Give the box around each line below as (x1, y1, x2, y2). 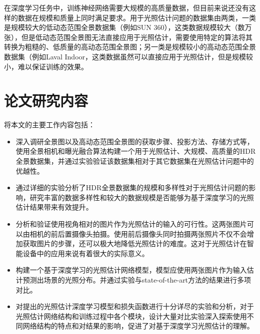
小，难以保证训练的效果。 (4, 61, 88, 71)
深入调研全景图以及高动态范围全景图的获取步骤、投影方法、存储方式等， (15, 136, 254, 146)
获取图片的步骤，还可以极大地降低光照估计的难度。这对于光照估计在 (22, 238, 247, 249)
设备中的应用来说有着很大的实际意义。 (22, 248, 149, 258)
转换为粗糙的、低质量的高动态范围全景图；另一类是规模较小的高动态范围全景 (4, 41, 256, 52)
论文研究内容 (4, 90, 88, 111)
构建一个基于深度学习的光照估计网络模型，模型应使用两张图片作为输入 (15, 265, 247, 275)
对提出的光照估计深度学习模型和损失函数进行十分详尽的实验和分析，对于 (15, 301, 254, 312)
